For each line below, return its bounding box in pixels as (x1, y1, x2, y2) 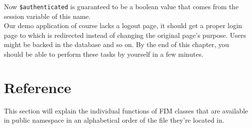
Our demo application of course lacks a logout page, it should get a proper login (4, 20, 242, 31)
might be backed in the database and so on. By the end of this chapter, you (4, 39, 229, 49)
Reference (4, 77, 71, 97)
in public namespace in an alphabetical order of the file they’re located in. (4, 115, 224, 125)
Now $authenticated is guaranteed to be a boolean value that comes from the (4, 1, 239, 11)
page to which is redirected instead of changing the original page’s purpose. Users (4, 30, 246, 40)
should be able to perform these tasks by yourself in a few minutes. (4, 49, 203, 59)
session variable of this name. (4, 11, 91, 21)
